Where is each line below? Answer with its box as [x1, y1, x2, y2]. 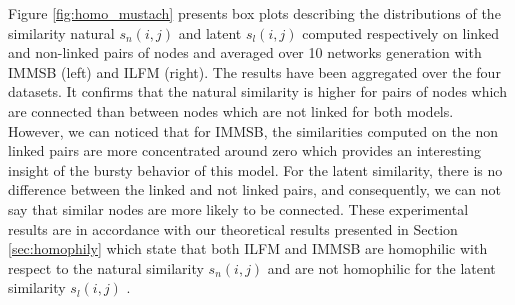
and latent [178, 22, 242, 43]
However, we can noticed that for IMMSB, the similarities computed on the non [8, 120, 499, 141]
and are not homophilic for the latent [267, 257, 496, 278]
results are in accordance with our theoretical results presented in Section [8, 218, 458, 239]
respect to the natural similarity [8, 257, 204, 278]
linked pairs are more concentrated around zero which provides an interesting [8, 140, 482, 161]
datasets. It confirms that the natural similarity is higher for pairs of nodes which [8, 81, 507, 102]
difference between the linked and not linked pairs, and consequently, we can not [8, 179, 501, 200]
